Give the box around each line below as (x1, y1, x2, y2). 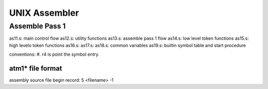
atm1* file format (9, 64, 62, 72)
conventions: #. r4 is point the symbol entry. (9, 52, 100, 58)
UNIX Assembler (9, 7, 79, 18)
